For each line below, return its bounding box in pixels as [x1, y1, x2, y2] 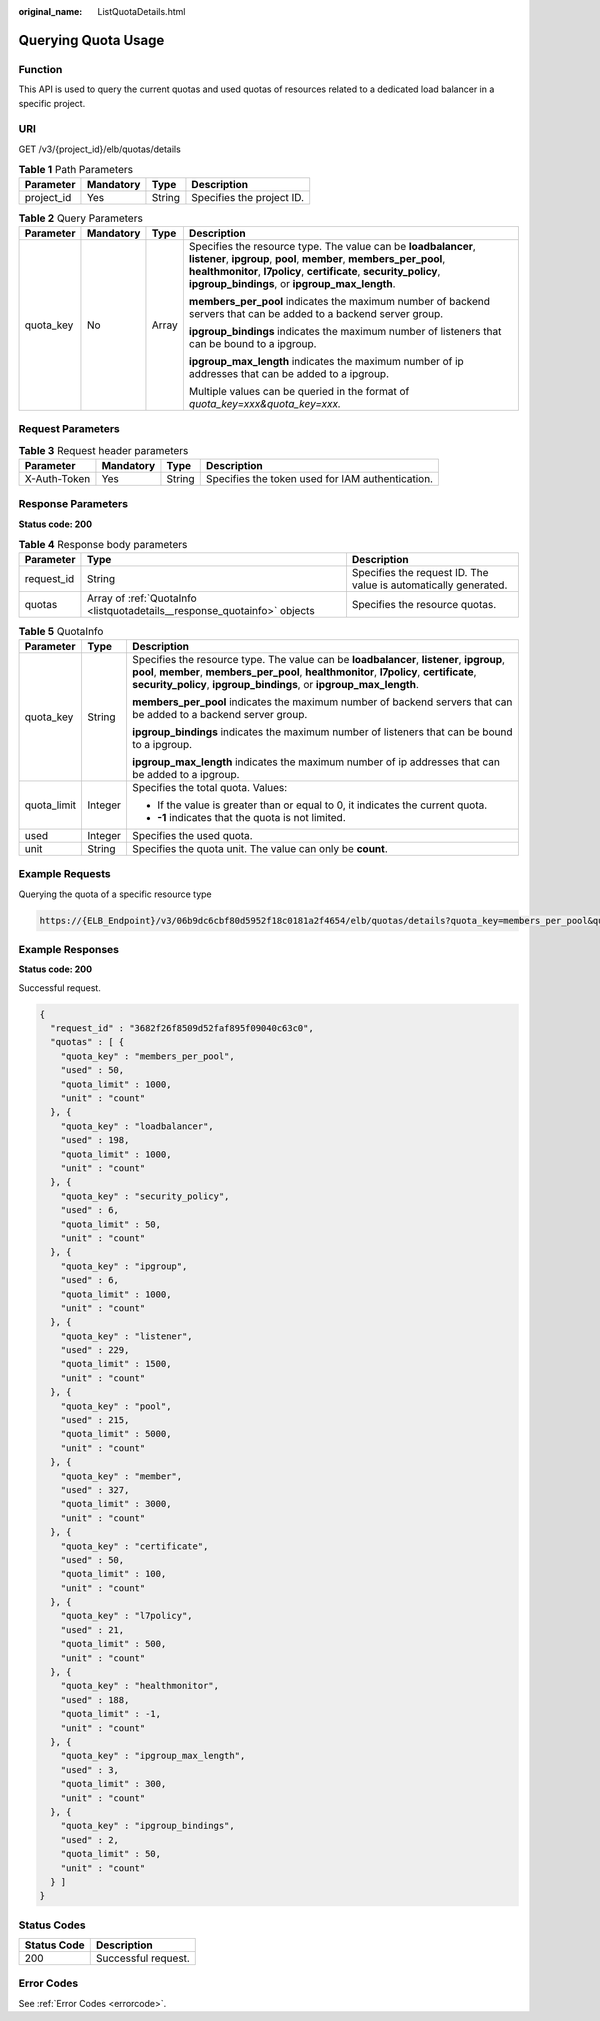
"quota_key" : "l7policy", [60, 1610, 194, 1622]
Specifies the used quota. [131, 828, 254, 842]
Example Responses [18, 942, 120, 956]
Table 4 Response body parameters [18, 538, 188, 552]
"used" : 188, [60, 1694, 130, 1705]
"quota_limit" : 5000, [60, 1428, 172, 1440]
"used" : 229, [60, 1345, 130, 1356]
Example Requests [18, 867, 111, 881]
